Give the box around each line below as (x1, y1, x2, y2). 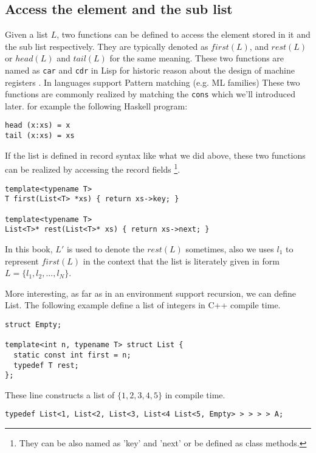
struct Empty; (5, 320, 62, 329)
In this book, (5, 242, 53, 255)
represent (5, 254, 39, 267)
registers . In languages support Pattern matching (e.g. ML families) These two (5, 75, 300, 88)
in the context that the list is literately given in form (83, 254, 280, 267)
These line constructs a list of (5, 388, 115, 401)
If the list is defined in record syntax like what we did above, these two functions (5, 148, 306, 161)
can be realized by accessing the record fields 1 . (5, 161, 180, 176)
